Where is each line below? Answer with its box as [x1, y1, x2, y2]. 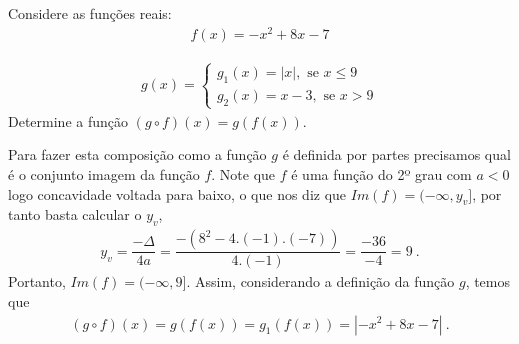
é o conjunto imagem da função [8, 164, 200, 185]
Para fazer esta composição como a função [8, 144, 267, 165]
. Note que [211, 164, 276, 185]
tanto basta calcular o [8, 204, 142, 225]
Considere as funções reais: [8, 3, 172, 23]
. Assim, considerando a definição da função [186, 271, 455, 292]
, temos [465, 271, 511, 292]
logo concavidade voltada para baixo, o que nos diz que [8, 183, 347, 204]
